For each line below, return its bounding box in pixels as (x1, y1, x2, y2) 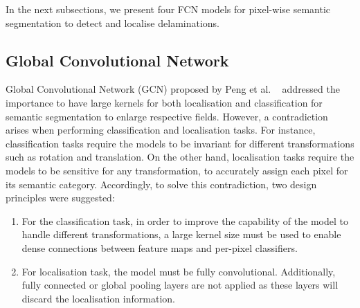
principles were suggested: (6, 190, 115, 205)
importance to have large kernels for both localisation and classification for (6, 95, 323, 109)
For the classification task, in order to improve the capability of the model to (21, 213, 348, 228)
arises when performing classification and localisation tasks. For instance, (6, 123, 316, 137)
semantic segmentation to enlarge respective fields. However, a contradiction (6, 109, 328, 123)
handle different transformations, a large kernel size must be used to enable (21, 227, 341, 242)
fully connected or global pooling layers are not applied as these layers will (21, 278, 339, 292)
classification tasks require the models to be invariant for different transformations (6, 136, 354, 150)
